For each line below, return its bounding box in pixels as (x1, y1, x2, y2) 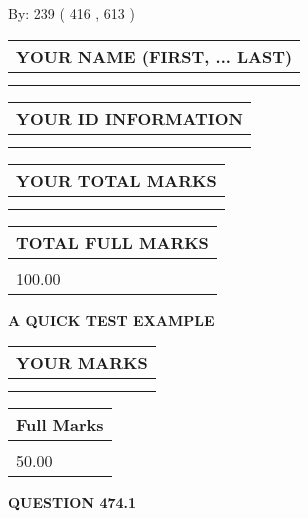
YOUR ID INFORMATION (16, 106, 243, 130)
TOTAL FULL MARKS (16, 230, 209, 254)
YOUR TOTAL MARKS (16, 168, 217, 192)
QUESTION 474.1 (8, 492, 137, 513)
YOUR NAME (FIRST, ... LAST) (16, 44, 293, 68)
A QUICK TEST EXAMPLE (8, 309, 215, 330)
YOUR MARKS (16, 351, 148, 375)
